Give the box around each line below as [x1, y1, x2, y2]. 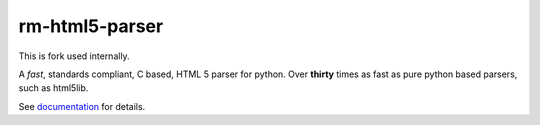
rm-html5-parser [18, 15, 164, 37]
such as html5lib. [18, 82, 89, 94]
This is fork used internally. [18, 50, 130, 62]
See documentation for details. [18, 100, 146, 112]
